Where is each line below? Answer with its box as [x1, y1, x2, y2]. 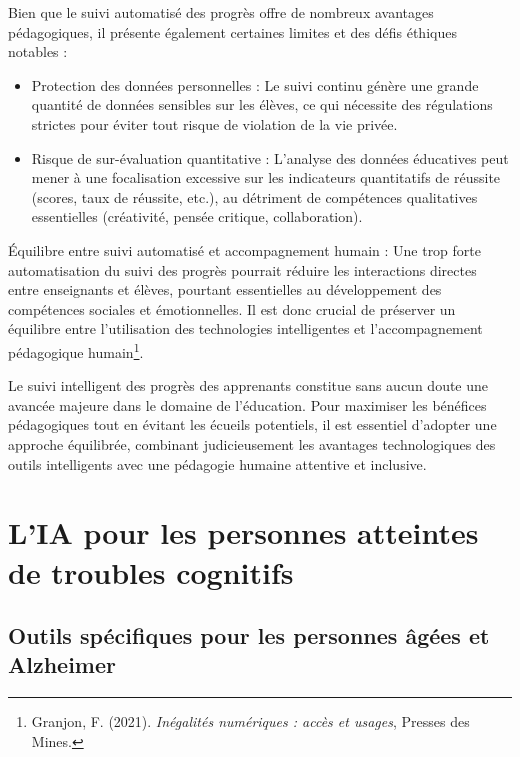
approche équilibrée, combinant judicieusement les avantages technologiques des [8, 433, 496, 454]
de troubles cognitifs [8, 551, 294, 592]
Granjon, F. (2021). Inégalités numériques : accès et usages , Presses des [31, 711, 470, 732]
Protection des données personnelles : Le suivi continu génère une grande [31, 74, 479, 95]
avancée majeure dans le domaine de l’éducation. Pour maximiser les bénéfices [8, 394, 487, 415]
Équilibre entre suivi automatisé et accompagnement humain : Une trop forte [8, 239, 482, 260]
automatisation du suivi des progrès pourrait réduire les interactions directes [8, 259, 477, 280]
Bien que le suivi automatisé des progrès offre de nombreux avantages [8, 2, 434, 22]
